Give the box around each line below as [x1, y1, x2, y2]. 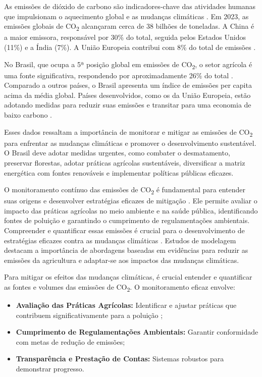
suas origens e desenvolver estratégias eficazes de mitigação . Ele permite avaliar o [4, 195, 257, 206]
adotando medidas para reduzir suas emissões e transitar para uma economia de [4, 99, 251, 110]
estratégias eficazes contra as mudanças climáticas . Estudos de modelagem [4, 235, 236, 245]
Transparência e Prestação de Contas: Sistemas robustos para [16, 353, 224, 364]
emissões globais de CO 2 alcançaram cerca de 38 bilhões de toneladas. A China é [4, 21, 254, 32]
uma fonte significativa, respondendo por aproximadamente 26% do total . [4, 70, 233, 80]
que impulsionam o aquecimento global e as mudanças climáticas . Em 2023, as [4, 11, 249, 21]
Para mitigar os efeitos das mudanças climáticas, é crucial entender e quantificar [4, 272, 252, 282]
